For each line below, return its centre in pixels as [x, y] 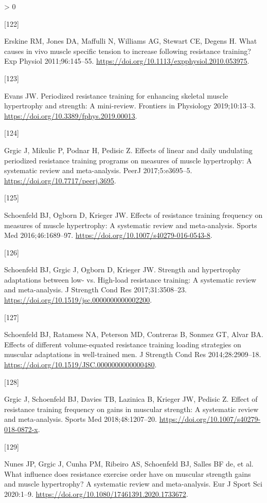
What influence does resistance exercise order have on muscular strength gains [128, 473]
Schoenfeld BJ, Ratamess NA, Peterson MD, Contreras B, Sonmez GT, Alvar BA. [134, 334]
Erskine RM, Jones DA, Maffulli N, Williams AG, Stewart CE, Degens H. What [131, 41]
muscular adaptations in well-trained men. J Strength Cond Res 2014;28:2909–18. [133, 354]
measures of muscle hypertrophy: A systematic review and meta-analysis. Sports [131, 225]
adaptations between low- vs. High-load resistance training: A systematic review [130, 279]
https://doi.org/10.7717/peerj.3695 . [60, 180]
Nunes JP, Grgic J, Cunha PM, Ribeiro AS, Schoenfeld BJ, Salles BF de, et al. [129, 464]
